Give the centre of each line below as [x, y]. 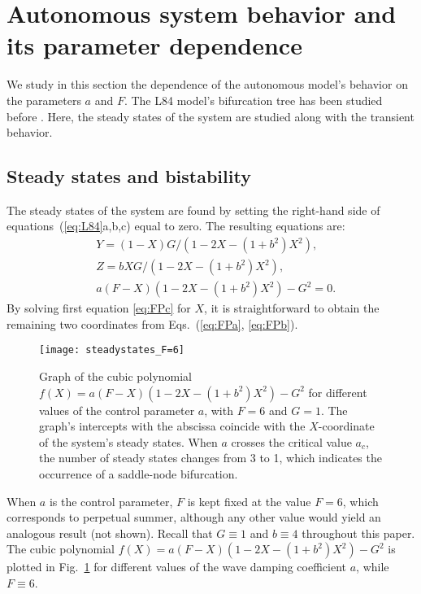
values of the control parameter [117, 410]
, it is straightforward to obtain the [292, 308]
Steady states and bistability [129, 176]
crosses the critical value [291, 441]
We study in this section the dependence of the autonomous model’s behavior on [207, 84]
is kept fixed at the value [249, 501]
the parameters [44, 100]
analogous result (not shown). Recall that [110, 533]
